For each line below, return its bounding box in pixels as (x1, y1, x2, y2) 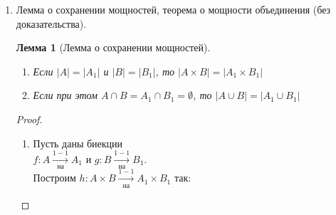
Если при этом (33, 88, 98, 103)
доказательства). (16, 16, 87, 31)
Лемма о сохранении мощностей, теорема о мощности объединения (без (16, 2, 331, 16)
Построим (33, 170, 76, 185)
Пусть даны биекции (33, 135, 123, 150)
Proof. (16, 111, 43, 126)
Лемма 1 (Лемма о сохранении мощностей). (16, 40, 211, 55)
